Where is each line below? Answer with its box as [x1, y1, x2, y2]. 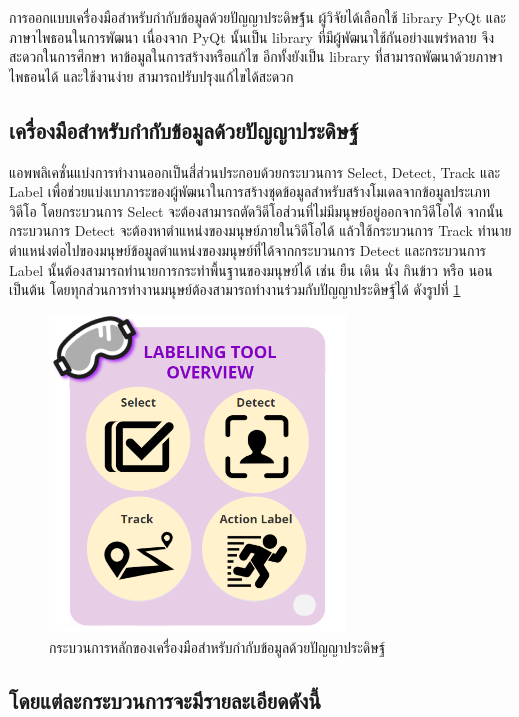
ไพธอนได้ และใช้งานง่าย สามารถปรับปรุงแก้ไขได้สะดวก [9, 65, 294, 86]
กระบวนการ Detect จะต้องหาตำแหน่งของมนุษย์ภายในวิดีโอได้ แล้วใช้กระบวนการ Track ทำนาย [9, 220, 512, 241]
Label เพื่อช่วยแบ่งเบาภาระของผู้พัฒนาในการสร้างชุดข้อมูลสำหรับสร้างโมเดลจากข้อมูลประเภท [9, 181, 491, 202]
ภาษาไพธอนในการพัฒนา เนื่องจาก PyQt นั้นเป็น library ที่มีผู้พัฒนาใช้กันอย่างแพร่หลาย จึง [9, 26, 495, 47]
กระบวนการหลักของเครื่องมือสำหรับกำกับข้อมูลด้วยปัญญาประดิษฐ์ [49, 636, 386, 657]
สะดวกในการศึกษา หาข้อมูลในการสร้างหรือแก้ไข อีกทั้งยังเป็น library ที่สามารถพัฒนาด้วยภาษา [9, 46, 503, 67]
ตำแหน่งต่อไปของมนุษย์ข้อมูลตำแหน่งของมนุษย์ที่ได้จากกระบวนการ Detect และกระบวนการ [9, 239, 486, 260]
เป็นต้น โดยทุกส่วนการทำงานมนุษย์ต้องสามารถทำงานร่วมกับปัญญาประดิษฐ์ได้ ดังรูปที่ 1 [9, 279, 461, 300]
